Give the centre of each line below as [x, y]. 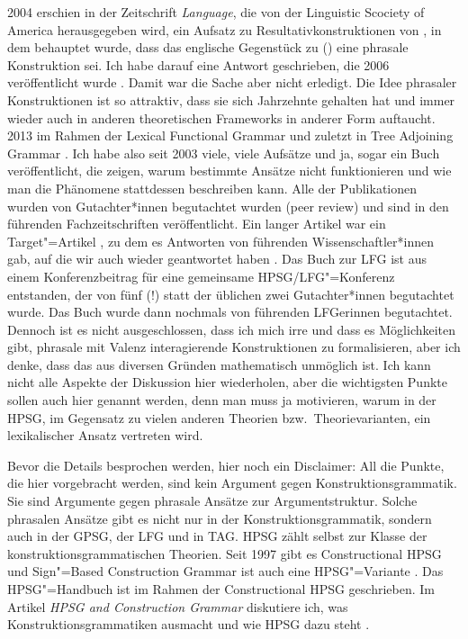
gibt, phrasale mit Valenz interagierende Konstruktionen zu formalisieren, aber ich [234, 347]
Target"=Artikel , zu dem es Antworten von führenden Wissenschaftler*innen [220, 241]
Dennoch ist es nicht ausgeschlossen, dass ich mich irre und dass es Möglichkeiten [232, 329]
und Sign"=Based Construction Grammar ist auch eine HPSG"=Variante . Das [225, 571]
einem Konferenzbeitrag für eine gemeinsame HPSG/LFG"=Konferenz [201, 276]
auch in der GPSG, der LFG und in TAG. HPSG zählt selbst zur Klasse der [217, 536]
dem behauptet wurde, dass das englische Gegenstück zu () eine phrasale [208, 47]
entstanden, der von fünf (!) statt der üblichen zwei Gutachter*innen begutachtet [231, 294]
